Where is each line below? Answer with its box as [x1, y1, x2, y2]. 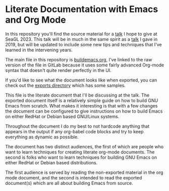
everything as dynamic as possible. [5, 134, 79, 140]
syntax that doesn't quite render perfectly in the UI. [5, 67, 112, 73]
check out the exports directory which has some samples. [5, 82, 126, 88]
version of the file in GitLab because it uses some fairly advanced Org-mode [5, 62, 164, 68]
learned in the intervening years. [5, 47, 73, 53]
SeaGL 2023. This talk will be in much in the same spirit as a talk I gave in [5, 36, 158, 42]
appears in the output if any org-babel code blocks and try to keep [5, 128, 144, 134]
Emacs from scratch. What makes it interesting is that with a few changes [5, 103, 158, 109]
